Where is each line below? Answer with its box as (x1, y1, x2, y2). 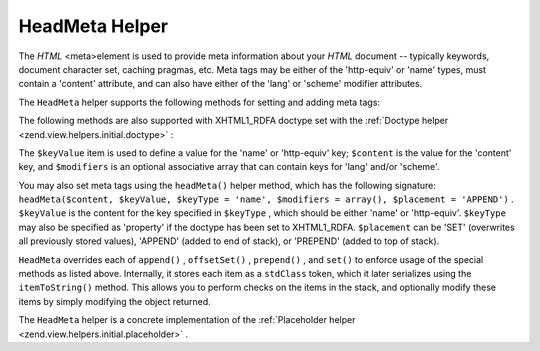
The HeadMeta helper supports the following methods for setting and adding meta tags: (18, 96, 380, 108)
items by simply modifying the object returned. (18, 295, 212, 307)
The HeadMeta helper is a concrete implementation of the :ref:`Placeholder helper (18, 314, 356, 326)
